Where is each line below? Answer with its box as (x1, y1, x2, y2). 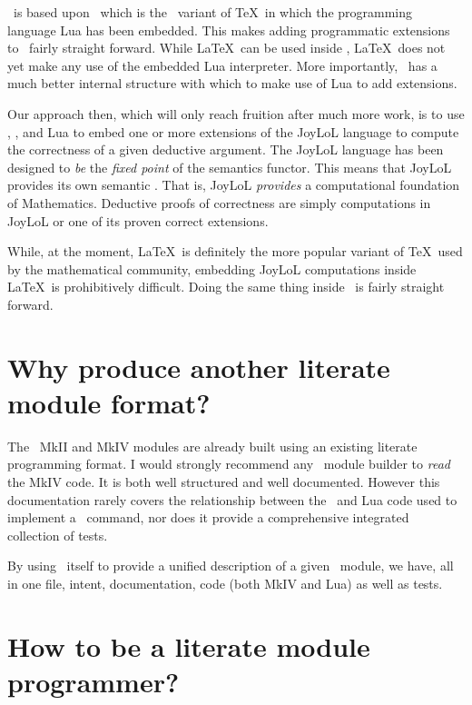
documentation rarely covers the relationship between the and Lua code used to (7, 490, 457, 509)
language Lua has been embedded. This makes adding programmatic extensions (7, 20, 450, 39)
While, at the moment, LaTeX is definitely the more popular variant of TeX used (7, 242, 463, 261)
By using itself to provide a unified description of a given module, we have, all (7, 556, 454, 575)
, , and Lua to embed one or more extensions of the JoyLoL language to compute (7, 122, 459, 141)
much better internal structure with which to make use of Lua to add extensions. (7, 74, 457, 93)
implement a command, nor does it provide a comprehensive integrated (7, 508, 409, 527)
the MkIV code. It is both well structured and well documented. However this (7, 472, 440, 491)
